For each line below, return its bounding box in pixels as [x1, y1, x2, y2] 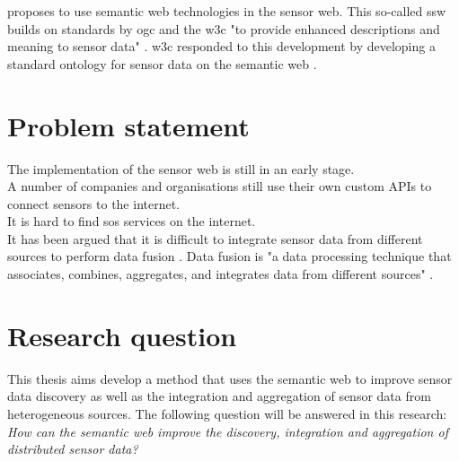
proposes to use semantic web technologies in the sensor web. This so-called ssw [7, 2, 446, 20]
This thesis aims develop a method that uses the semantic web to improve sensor [7, 369, 453, 387]
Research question [7, 317, 237, 353]
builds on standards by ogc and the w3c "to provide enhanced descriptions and [7, 19, 440, 38]
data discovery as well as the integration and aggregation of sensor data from [7, 387, 431, 405]
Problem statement [7, 107, 250, 144]
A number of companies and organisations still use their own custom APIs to [7, 177, 432, 196]
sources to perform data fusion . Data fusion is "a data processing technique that [7, 247, 452, 265]
